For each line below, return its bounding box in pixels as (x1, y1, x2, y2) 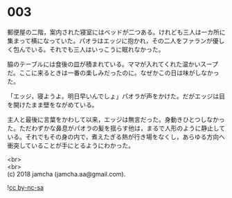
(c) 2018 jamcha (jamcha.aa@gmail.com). (7, 170, 126, 178)
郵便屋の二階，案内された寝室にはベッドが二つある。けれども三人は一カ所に (7, 28, 226, 36)
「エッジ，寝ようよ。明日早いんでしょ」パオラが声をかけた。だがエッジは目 (7, 91, 225, 100)
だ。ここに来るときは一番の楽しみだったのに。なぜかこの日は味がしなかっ (7, 69, 220, 77)
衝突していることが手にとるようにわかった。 (7, 141, 135, 150)
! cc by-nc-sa (7, 183, 44, 191)
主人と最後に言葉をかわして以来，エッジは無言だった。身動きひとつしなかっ (7, 115, 225, 123)
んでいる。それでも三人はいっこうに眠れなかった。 (19, 45, 165, 53)
